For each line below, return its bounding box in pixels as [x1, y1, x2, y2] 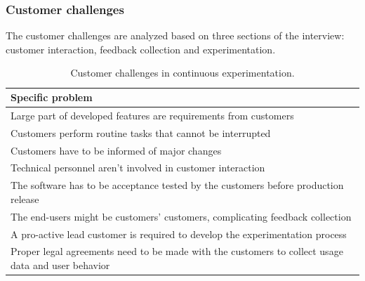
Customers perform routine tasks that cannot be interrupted [11, 125, 271, 140]
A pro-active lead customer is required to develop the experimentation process [11, 226, 347, 241]
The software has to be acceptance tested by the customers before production [11, 178, 344, 192]
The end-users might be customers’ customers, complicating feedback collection [11, 209, 352, 223]
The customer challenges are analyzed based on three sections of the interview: [6, 28, 345, 43]
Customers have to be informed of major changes [11, 143, 222, 157]
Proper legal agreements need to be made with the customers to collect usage [11, 244, 343, 259]
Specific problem [11, 90, 93, 104]
